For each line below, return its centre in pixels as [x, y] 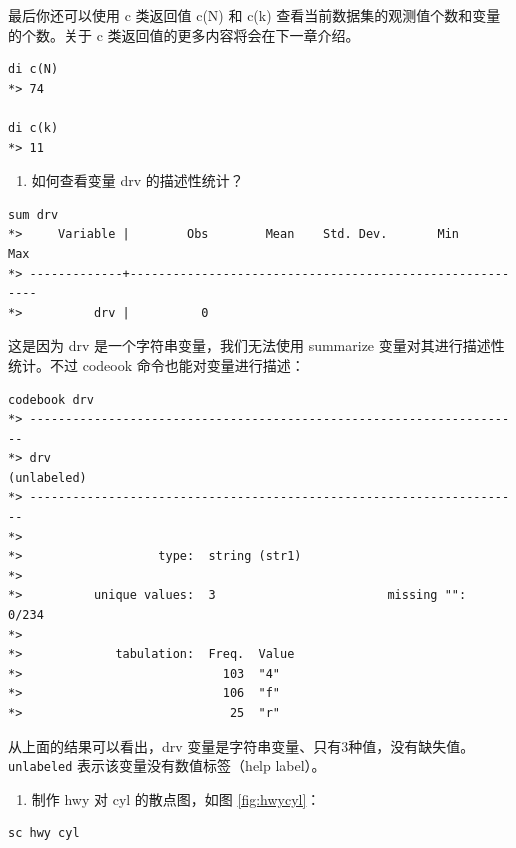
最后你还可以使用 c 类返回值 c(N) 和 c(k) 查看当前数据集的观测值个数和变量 [254, 15]
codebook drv [51, 399]
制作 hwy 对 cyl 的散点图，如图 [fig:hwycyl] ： [176, 798]
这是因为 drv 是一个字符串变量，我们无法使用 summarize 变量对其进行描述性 [256, 345]
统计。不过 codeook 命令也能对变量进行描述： [156, 364]
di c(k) [33, 127]
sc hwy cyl [44, 833]
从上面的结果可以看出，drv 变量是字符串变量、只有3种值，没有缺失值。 [241, 745]
